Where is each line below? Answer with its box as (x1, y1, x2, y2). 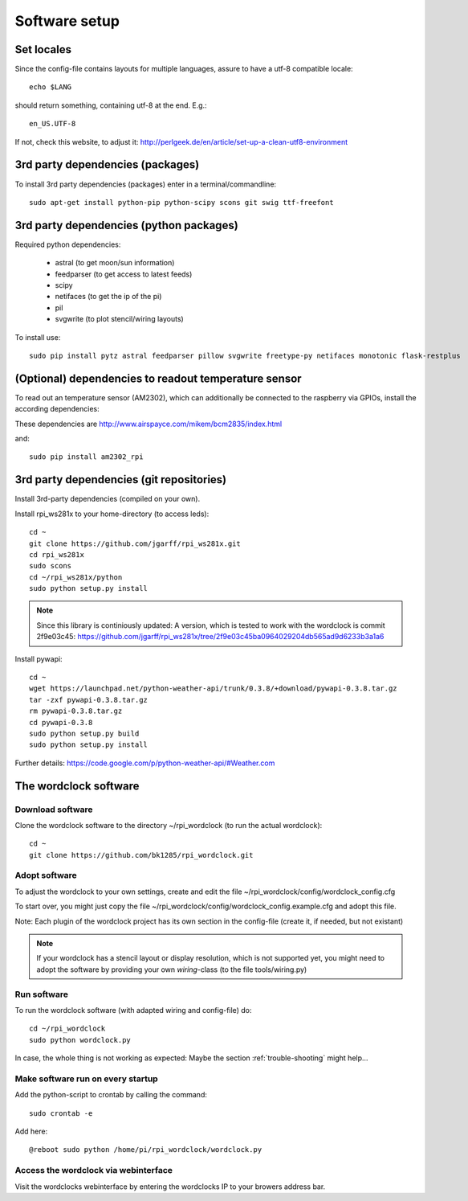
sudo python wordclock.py (29, 1035, 132, 1044)
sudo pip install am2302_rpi (29, 453, 144, 461)
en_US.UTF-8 (29, 119, 76, 129)
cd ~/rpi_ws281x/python (29, 572, 123, 582)
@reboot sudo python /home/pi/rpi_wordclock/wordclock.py (29, 1146, 262, 1154)
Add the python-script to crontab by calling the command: (14, 1090, 208, 1100)
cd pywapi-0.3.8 (29, 718, 93, 727)
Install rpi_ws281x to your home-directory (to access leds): (14, 509, 210, 519)
